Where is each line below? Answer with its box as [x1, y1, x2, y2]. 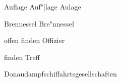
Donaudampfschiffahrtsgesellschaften [4, 68, 117, 79]
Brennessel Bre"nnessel [4, 18, 74, 28]
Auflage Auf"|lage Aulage [4, 1, 81, 11]
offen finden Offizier [4, 35, 65, 45]
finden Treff [4, 51, 40, 62]
